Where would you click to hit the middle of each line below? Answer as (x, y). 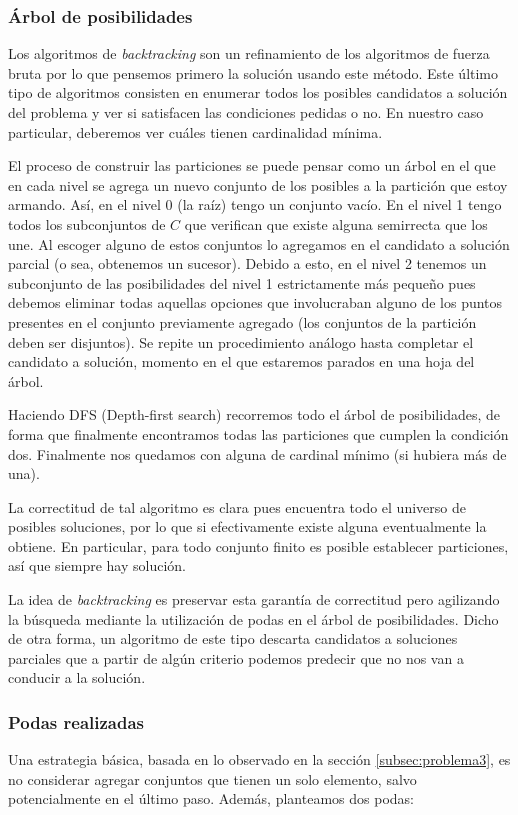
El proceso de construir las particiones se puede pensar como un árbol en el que (252, 165)
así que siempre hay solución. (97, 565)
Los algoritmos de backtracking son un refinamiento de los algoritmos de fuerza (249, 53)
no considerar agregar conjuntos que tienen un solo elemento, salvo (212, 778)
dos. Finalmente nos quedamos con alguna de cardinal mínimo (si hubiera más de (257, 453)
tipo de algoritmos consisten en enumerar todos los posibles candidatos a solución (258, 92)
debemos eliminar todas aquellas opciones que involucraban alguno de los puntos (255, 302)
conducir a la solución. (77, 677)
